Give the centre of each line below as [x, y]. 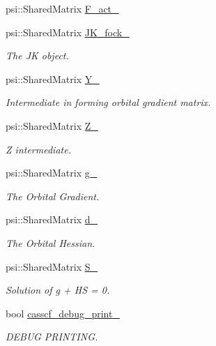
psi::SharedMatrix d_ [52, 219]
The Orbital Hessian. [51, 242]
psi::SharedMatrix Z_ [52, 125]
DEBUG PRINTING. [52, 337]
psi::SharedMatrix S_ [52, 266]
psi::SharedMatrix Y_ [53, 78]
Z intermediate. [38, 149]
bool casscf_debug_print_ [63, 313]
